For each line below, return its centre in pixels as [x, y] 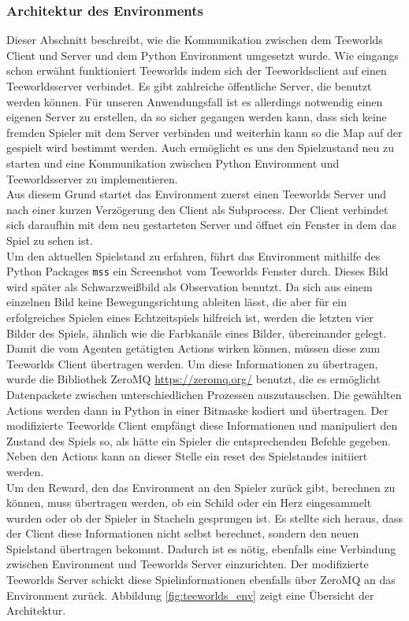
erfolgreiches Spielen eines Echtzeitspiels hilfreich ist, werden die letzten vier [190, 317]
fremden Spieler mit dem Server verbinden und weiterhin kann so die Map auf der [204, 132]
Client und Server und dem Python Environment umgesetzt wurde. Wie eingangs [203, 55]
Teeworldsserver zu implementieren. [92, 178]
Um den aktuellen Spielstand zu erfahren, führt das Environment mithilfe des [193, 255]
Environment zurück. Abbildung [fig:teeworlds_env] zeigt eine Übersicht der [190, 595]
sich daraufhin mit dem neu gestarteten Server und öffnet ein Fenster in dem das [201, 225]
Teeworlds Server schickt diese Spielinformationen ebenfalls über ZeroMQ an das [201, 580]
